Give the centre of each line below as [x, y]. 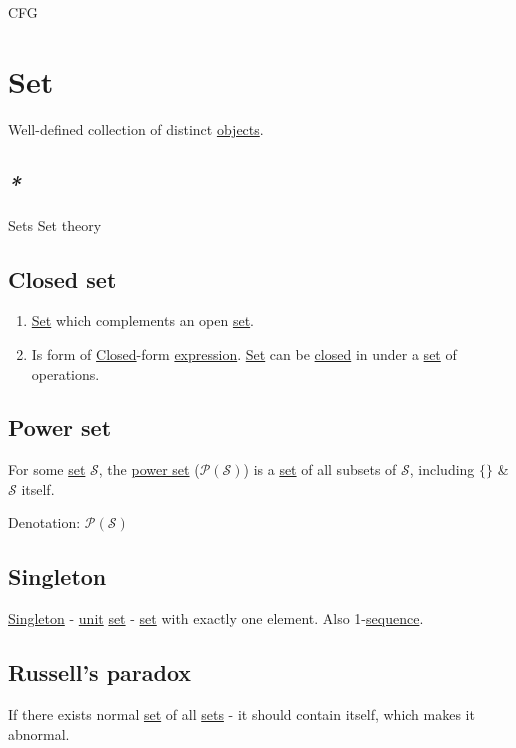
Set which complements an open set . [143, 320]
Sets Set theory [55, 224]
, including [442, 469]
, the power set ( [149, 469]
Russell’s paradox [100, 672]
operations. [65, 373]
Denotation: [44, 522]
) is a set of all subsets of [320, 469]
